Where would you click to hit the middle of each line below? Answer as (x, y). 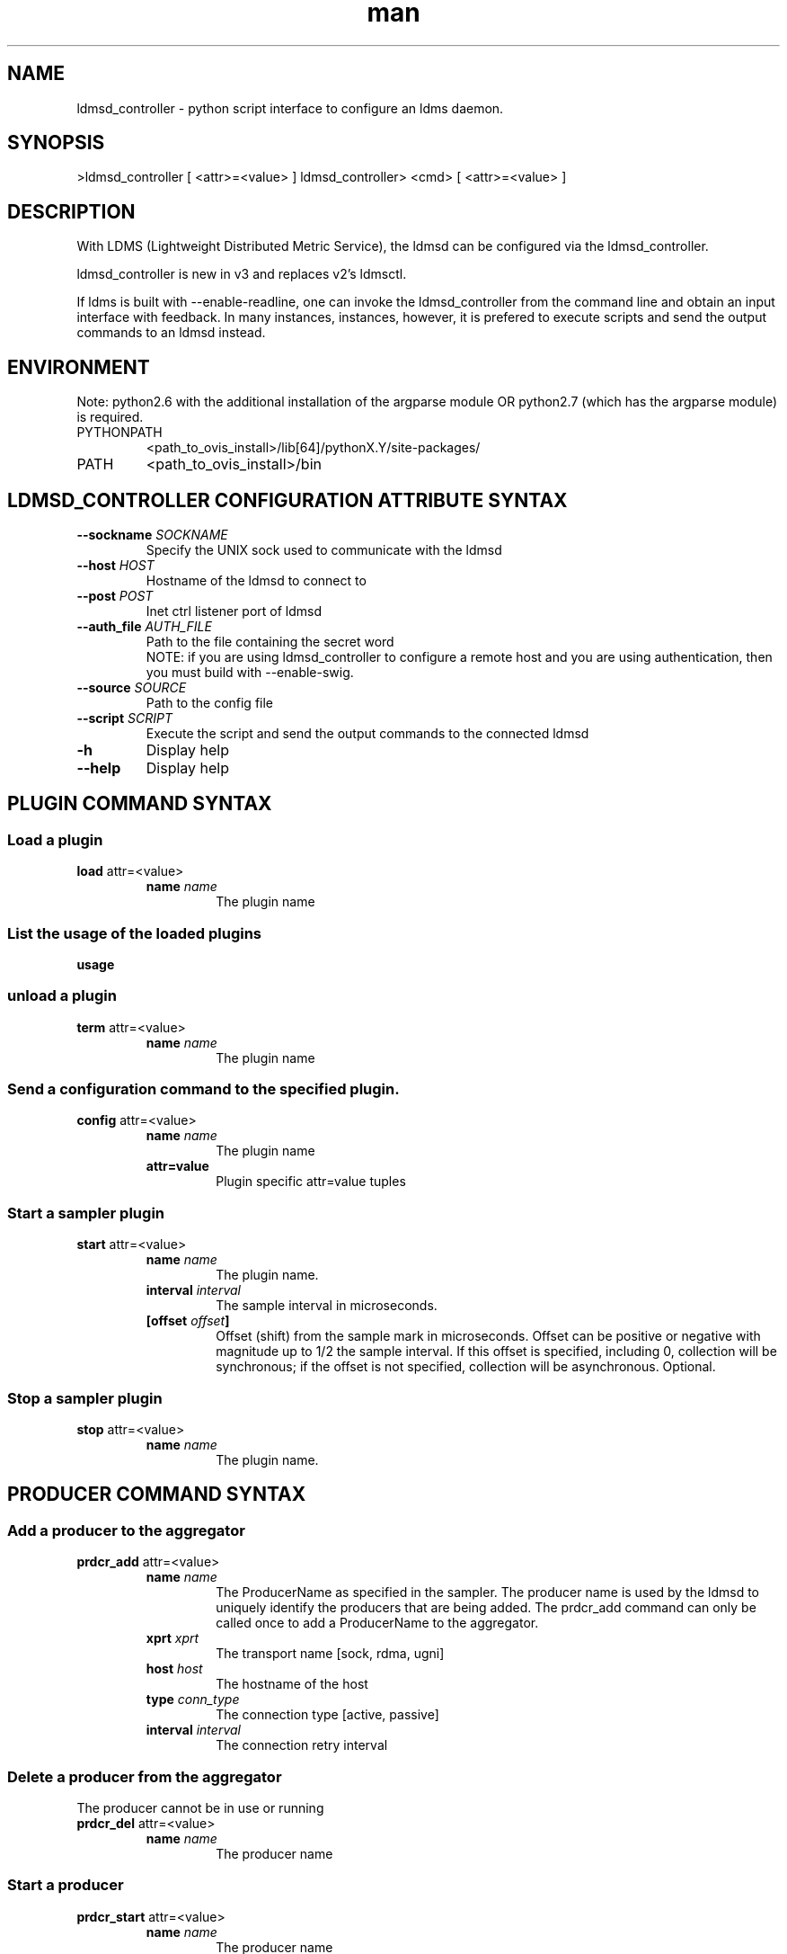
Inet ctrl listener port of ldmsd (234, 611)
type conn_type (193, 1700)
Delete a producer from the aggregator (145, 1776)
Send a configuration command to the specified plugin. (203, 1089)
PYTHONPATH (119, 433)
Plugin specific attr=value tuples (311, 1182)
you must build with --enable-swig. (250, 672)
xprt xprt (172, 1638)
